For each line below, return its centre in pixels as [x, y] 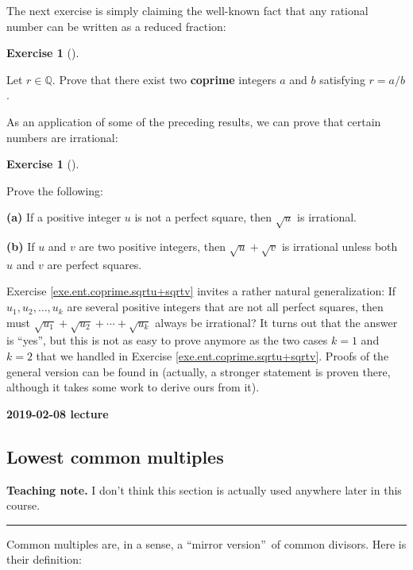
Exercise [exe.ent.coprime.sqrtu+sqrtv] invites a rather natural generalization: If [201, 291]
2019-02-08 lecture [58, 413]
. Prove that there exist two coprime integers [164, 79]
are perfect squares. [95, 264]
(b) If [21, 246]
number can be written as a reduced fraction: [116, 26]
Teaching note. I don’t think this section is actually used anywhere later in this [204, 489]
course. [23, 505]
